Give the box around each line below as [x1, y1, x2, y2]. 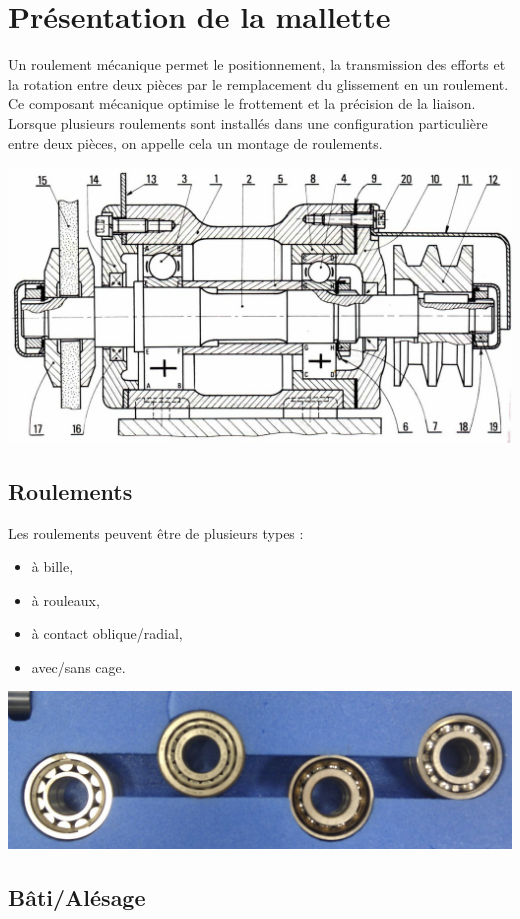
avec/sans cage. [31, 656, 126, 677]
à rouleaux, [31, 589, 100, 610]
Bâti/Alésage [8, 881, 146, 912]
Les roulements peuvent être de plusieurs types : [8, 522, 304, 543]
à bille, [31, 556, 74, 577]
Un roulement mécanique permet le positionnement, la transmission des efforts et [8, 54, 506, 75]
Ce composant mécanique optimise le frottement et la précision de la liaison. [8, 93, 476, 114]
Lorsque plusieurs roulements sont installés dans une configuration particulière [8, 112, 488, 133]
